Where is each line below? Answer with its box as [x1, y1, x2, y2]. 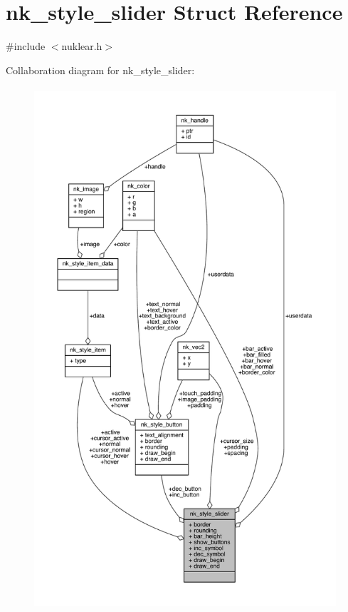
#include [6, 39, 46, 53]
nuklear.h [61, 39, 102, 53]
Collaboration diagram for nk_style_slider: [6, 62, 195, 77]
